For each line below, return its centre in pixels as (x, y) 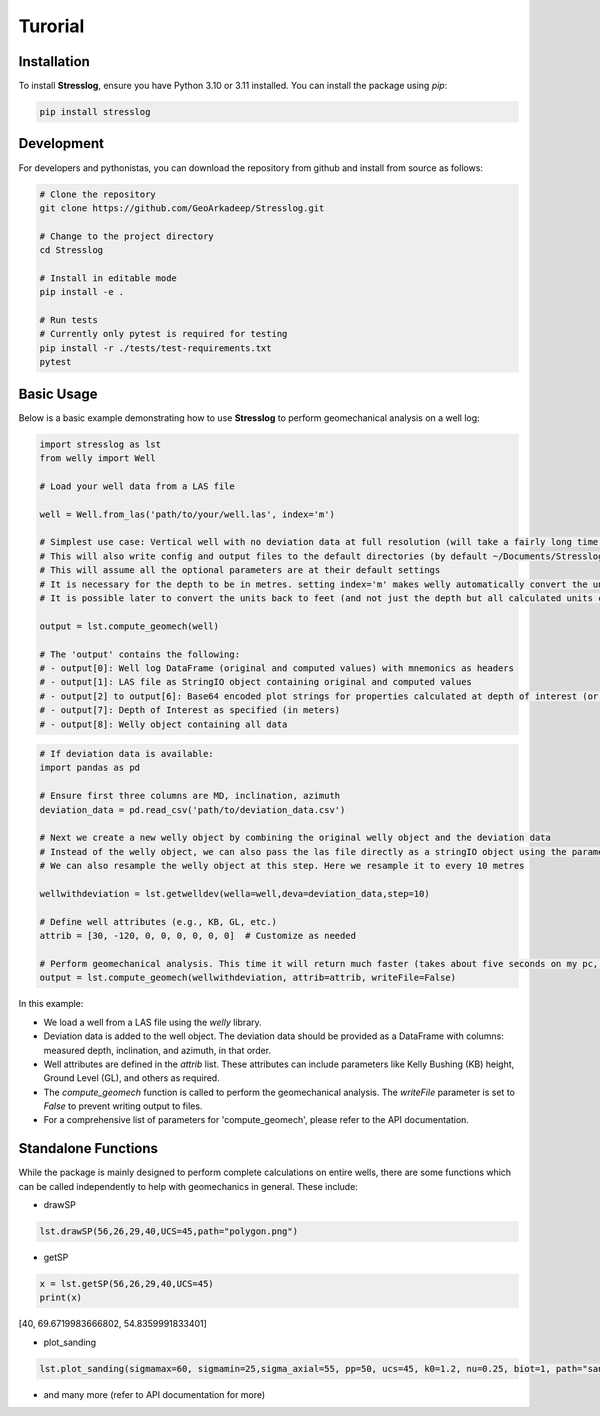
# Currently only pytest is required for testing (163, 334)
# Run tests (69, 320)
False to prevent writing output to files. (123, 1106)
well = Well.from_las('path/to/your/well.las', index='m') (187, 514)
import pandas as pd (89, 768)
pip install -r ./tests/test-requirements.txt (155, 348)
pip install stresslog (95, 112)
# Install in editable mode (108, 278)
